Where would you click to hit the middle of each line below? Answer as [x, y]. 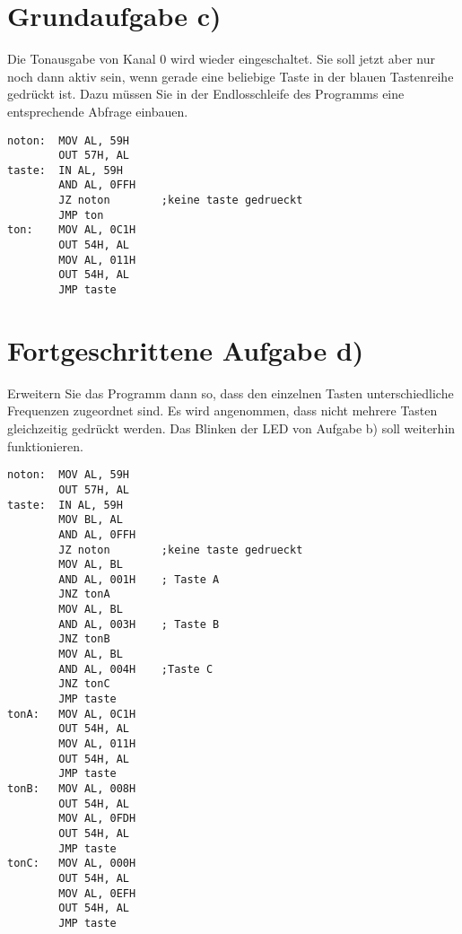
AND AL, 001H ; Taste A [139, 579]
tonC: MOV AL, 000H [72, 864]
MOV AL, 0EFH [97, 893]
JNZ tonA [84, 594]
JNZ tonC [84, 684]
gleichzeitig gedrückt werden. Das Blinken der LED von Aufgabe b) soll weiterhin [231, 428]
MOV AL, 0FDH [97, 819]
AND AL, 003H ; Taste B [139, 624]
